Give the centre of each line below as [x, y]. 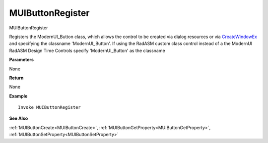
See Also [19, 118]
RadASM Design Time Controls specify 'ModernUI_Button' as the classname [87, 50]
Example [18, 96]
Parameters [22, 60]
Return [16, 78]
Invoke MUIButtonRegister [50, 107]
